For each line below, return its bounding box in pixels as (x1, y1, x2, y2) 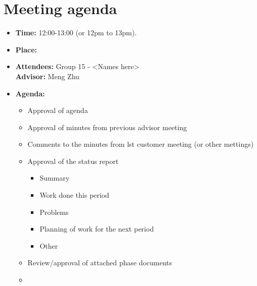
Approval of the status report (27, 155, 119, 166)
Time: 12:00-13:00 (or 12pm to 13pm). (15, 27, 137, 38)
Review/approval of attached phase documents (27, 257, 173, 268)
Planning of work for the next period (39, 223, 154, 234)
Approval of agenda (27, 105, 88, 116)
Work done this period (39, 190, 109, 200)
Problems (39, 206, 69, 217)
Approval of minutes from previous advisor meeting (27, 122, 187, 132)
